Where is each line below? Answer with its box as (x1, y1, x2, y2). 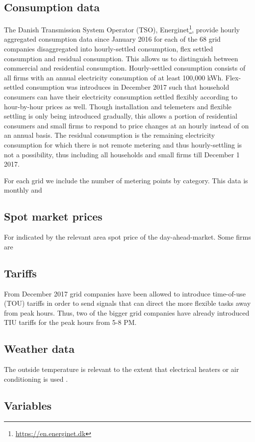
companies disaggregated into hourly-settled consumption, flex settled (4, 44, 213, 54)
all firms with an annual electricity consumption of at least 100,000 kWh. (4, 72, 224, 82)
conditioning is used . (4, 373, 68, 384)
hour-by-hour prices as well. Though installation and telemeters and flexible (4, 101, 232, 111)
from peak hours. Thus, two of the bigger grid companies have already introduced (4, 307, 250, 318)
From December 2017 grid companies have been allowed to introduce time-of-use (4, 288, 246, 298)
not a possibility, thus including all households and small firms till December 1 (4, 149, 240, 159)
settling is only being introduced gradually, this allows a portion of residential (4, 111, 237, 121)
